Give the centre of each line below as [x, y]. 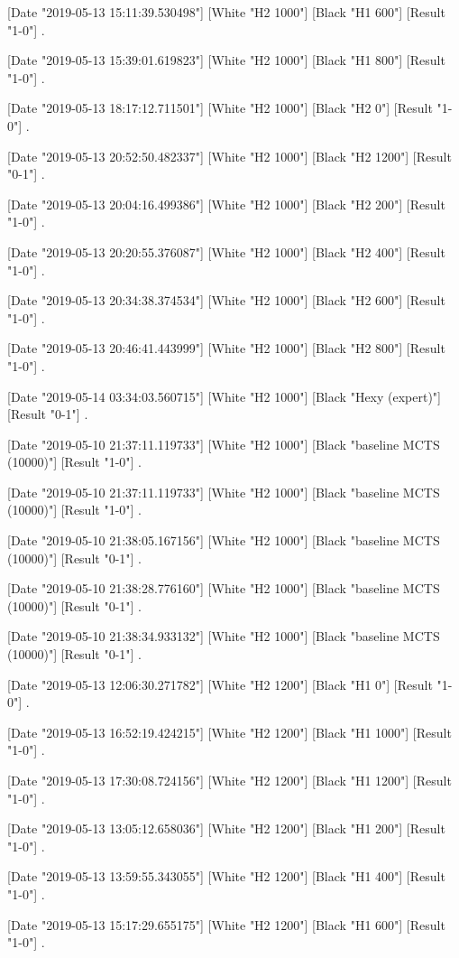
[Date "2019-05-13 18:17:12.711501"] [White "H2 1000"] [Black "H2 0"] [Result [220, 108]
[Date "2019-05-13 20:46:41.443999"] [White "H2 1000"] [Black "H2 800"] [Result [226, 348]
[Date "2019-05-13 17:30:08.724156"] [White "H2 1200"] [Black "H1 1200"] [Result [229, 780]
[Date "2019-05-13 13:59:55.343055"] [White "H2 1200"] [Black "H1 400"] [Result [226, 876]
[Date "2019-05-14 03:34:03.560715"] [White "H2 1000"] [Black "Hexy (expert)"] [224, 396]
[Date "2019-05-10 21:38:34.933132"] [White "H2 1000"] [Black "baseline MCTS [224, 636]
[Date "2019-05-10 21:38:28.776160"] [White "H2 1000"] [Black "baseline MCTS [224, 588]
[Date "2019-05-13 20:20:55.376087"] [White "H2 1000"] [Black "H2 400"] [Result [226, 251]
